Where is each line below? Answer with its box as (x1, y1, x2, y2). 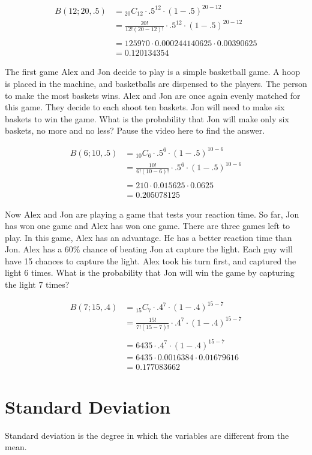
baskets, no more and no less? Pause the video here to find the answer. (5, 124, 265, 137)
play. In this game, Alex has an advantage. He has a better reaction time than (5, 231, 292, 243)
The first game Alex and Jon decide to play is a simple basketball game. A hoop (5, 65, 301, 78)
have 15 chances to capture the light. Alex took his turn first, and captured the (5, 254, 296, 267)
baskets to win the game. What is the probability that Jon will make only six (5, 112, 289, 125)
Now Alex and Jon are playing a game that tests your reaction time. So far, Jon (5, 207, 299, 220)
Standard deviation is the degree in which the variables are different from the (5, 429, 289, 441)
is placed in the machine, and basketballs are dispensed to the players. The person (5, 77, 307, 90)
